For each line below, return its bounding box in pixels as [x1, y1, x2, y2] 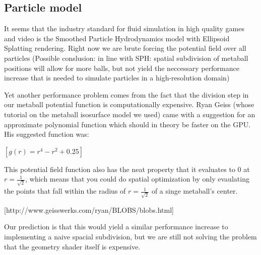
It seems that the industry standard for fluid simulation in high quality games [4, 23, 245, 34]
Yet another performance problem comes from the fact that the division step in [4, 89, 249, 100]
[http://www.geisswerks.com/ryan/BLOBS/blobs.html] [4, 204, 174, 215]
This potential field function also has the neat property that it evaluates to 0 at [4, 163, 250, 174]
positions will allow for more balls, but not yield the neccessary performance [4, 62, 239, 73]
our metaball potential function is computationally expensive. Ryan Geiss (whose [4, 99, 254, 110]
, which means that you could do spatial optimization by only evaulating [25, 174, 249, 184]
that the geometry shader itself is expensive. [4, 241, 141, 251]
